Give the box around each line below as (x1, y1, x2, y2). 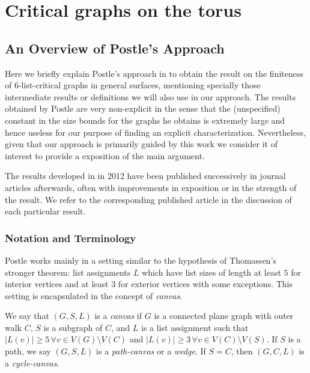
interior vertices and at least (5, 277, 109, 290)
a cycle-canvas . (5, 356, 59, 369)
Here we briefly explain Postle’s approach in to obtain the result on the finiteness (5, 67, 303, 79)
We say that (5, 309, 49, 322)
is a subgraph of (43, 321, 103, 333)
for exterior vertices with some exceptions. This (118, 277, 293, 290)
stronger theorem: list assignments (5, 265, 131, 278)
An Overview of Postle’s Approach (5, 38, 225, 57)
